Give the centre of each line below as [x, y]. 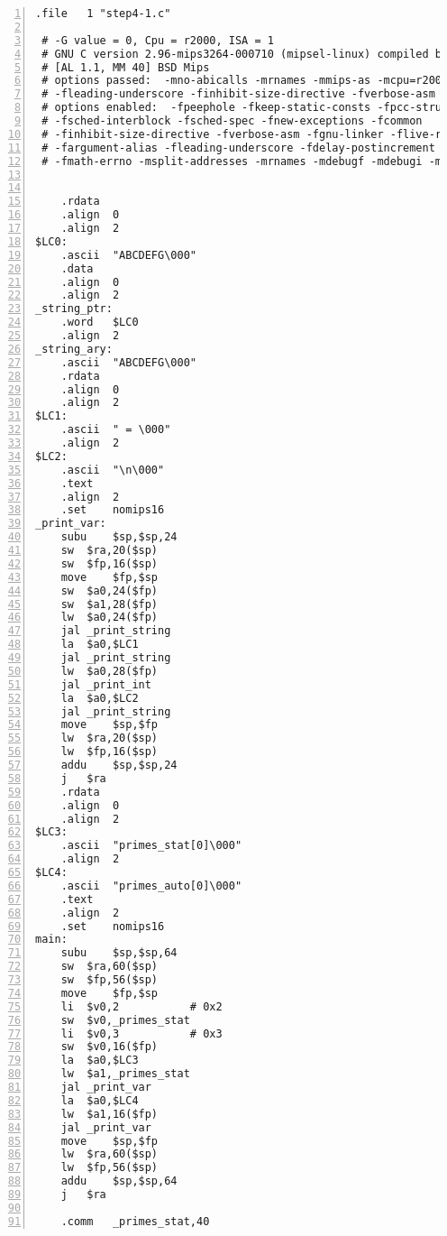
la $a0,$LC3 [100, 1061]
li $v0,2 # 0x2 [141, 1006]
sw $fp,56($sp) [109, 980]
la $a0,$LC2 [100, 698]
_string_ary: [74, 349]
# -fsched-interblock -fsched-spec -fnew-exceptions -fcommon [232, 121]
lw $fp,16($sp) [109, 752]
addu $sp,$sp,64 [119, 1181]
